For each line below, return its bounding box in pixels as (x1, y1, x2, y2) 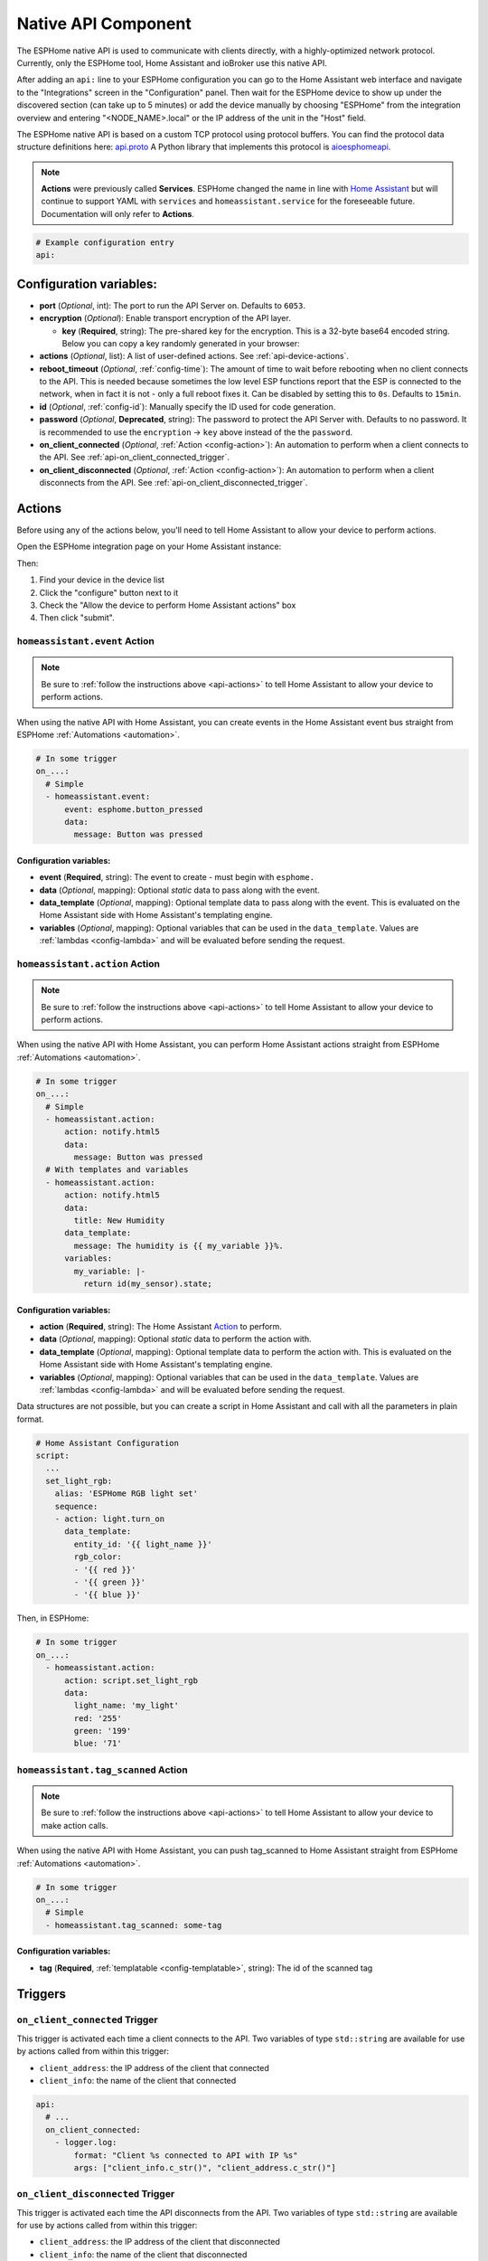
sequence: (54, 1501, 99, 1511)
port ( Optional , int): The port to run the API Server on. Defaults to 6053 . (39, 299, 306, 311)
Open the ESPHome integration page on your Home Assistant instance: (16, 541, 282, 552)
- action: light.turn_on (54, 1514, 165, 1524)
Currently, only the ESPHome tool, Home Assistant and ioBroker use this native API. (16, 57, 327, 68)
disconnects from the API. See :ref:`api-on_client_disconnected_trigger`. (39, 478, 308, 488)
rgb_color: (73, 1552, 122, 1562)
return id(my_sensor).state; (82, 1278, 212, 1289)
